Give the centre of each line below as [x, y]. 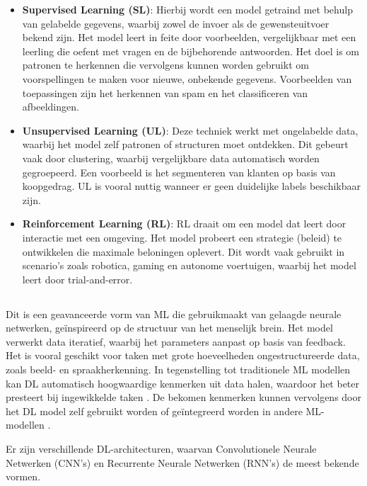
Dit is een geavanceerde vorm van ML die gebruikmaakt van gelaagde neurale [174, 313]
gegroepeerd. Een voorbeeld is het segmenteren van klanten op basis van [179, 172]
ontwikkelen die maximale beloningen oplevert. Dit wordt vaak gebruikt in [183, 251]
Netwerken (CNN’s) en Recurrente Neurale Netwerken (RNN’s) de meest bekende [182, 462]
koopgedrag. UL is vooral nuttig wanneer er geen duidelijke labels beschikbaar [191, 186]
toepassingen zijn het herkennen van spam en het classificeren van [165, 92]
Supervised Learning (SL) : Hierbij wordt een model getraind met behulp [187, 9]
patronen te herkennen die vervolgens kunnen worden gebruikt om [165, 65]
